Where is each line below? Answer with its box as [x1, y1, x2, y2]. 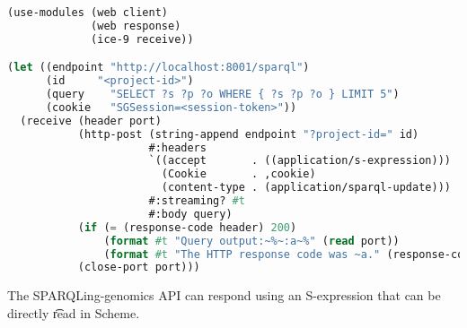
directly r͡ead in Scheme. [7, 303, 140, 322]
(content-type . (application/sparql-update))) [161, 181, 451, 194]
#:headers [148, 141, 207, 154]
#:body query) [148, 207, 233, 220]
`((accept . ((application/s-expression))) [148, 154, 451, 168]
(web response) [91, 19, 181, 32]
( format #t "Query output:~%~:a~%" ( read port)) [103, 234, 400, 247]
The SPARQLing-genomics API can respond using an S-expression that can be [7, 286, 441, 305]
